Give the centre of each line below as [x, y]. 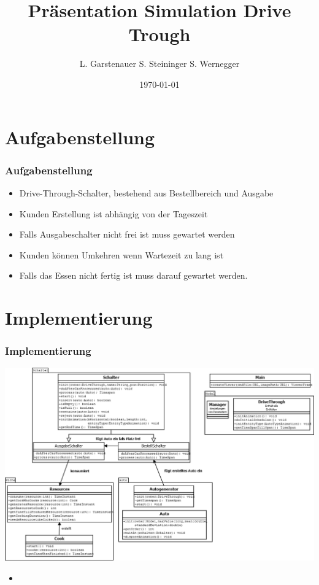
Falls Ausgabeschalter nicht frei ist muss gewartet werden [127, 234]
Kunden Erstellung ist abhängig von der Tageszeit [113, 213]
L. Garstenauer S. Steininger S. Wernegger [159, 64]
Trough [159, 34]
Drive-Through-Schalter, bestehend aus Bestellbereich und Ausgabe [146, 192]
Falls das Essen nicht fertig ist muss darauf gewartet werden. [133, 275]
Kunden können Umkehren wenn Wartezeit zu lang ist [121, 254]
